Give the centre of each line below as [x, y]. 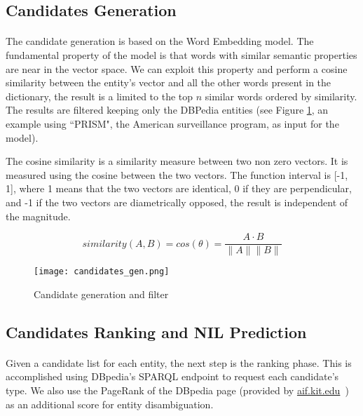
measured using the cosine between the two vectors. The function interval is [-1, [177, 174]
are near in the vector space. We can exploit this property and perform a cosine [177, 68]
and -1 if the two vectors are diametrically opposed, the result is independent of [177, 202]
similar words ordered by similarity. [281, 96]
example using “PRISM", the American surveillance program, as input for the [172, 123]
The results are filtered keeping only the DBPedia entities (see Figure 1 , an [167, 110]
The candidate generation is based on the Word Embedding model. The [160, 41]
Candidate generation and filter [101, 294]
